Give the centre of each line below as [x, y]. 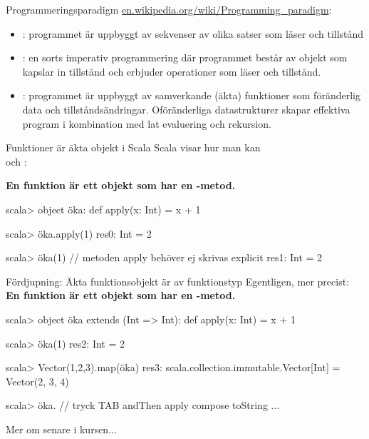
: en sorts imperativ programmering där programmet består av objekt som [185, 57]
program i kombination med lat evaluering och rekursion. [147, 123]
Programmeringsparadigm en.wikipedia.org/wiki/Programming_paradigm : [169, 9]
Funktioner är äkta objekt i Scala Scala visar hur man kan [133, 147]
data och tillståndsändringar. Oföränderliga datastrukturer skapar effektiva [186, 109]
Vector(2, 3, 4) [37, 381]
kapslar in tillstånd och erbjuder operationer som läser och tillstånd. [172, 71]
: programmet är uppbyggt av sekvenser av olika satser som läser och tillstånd [193, 33]
